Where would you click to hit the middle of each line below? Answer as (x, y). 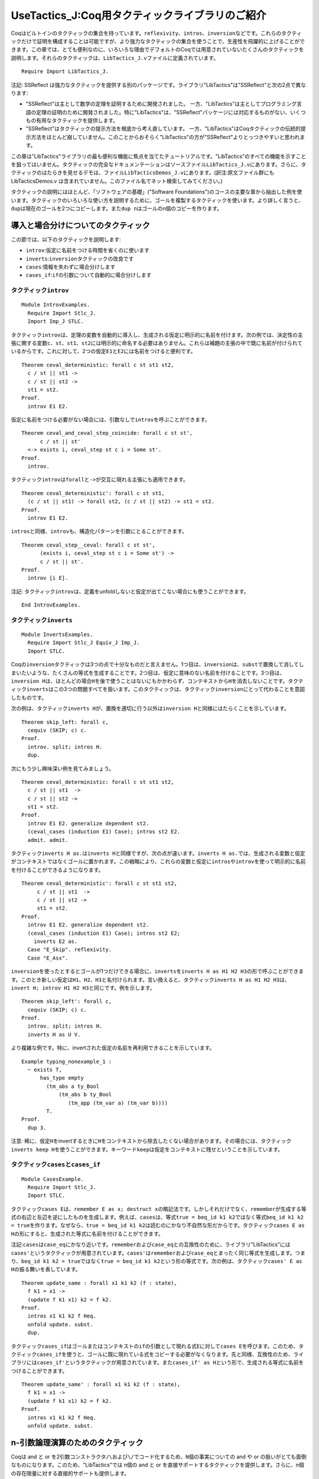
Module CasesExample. (53, 1179)
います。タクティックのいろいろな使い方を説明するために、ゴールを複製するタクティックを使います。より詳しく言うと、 (157, 200)
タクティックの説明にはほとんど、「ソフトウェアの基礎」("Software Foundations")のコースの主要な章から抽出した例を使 (157, 192)
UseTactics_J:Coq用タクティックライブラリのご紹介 (139, 15)
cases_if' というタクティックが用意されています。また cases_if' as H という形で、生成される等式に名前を (170, 1362)
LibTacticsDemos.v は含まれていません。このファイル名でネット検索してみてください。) (117, 181)
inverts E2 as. (56, 941)
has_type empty (62, 1078)
